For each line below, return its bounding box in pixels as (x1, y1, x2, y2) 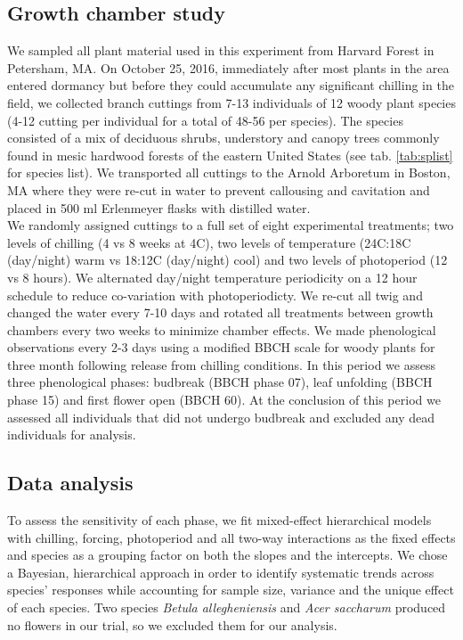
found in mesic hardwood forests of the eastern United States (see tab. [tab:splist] (7, 145, 453, 164)
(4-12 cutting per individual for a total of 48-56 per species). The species (7, 111, 403, 129)
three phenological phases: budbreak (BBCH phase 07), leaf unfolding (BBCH (7, 373, 433, 391)
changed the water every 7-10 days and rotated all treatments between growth (7, 303, 434, 322)
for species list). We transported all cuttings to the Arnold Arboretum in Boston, (7, 163, 451, 182)
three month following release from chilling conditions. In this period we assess (7, 355, 435, 373)
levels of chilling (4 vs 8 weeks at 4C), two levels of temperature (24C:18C (7, 233, 411, 251)
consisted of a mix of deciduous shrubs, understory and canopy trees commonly (7, 128, 440, 147)
